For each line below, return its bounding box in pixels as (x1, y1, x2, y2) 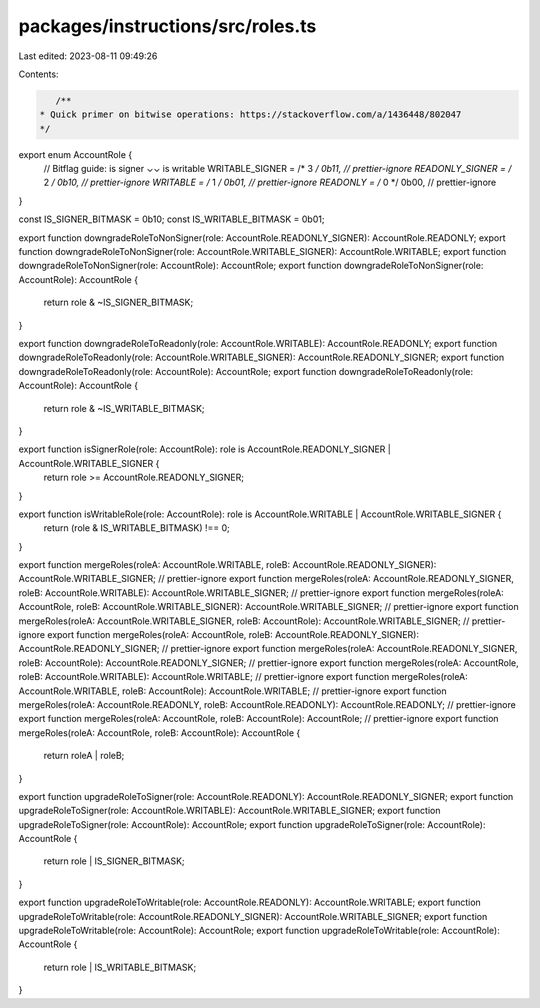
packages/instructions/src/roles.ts (18, 15, 317, 37)
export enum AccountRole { (18, 148, 133, 160)
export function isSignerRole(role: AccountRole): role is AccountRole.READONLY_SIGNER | (18, 443, 392, 455)
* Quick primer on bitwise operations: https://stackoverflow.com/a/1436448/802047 (39, 109, 462, 120)
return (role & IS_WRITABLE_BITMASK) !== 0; (43, 522, 230, 534)
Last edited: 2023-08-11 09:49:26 (18, 50, 158, 62)
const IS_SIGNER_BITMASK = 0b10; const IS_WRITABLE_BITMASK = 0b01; (18, 213, 325, 225)
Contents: (18, 68, 59, 80)
